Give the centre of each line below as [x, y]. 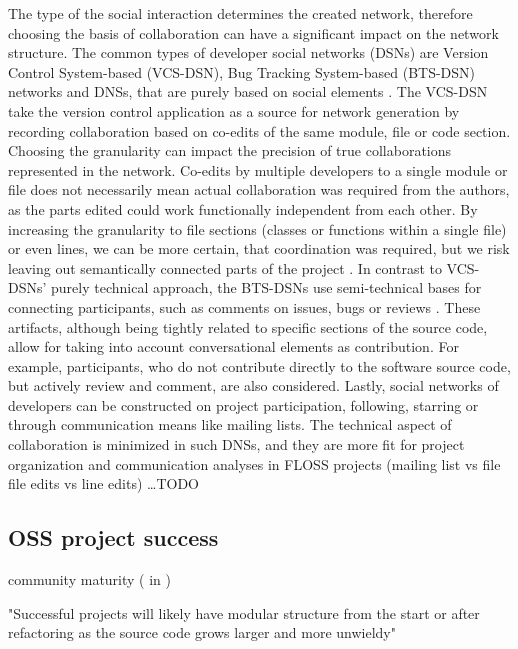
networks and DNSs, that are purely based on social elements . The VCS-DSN [248, 91]
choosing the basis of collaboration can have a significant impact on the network [253, 32]
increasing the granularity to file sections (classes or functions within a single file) [257, 228]
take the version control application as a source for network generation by [234, 110]
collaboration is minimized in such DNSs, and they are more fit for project [236, 444]
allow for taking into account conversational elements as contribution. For [233, 346]
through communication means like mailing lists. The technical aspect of [230, 424]
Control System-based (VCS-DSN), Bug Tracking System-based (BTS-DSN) [242, 71]
